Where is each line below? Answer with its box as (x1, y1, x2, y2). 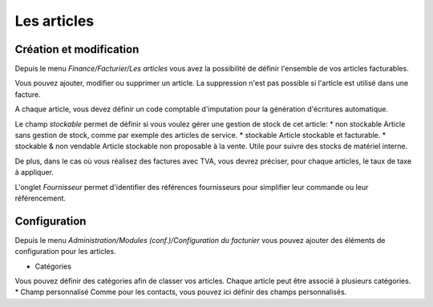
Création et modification (14, 42, 140, 56)
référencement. (14, 193, 67, 203)
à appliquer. (14, 168, 55, 177)
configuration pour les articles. (14, 247, 116, 257)
